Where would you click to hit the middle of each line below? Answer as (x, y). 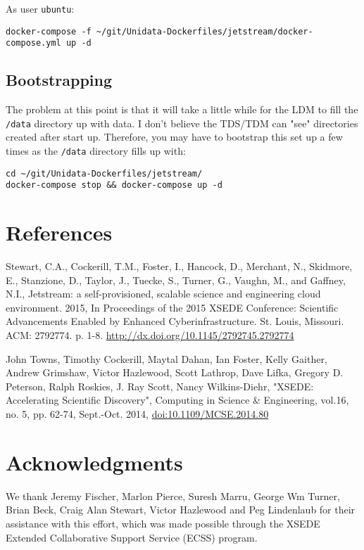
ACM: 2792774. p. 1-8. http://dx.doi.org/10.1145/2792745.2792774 (150, 335)
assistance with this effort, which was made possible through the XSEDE (163, 523)
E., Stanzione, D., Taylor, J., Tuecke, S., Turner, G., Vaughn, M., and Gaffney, (176, 280)
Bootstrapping (59, 80)
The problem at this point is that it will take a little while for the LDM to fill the (182, 109)
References (59, 232)
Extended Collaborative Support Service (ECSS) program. (132, 537)
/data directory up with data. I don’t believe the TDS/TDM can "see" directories (182, 123)
